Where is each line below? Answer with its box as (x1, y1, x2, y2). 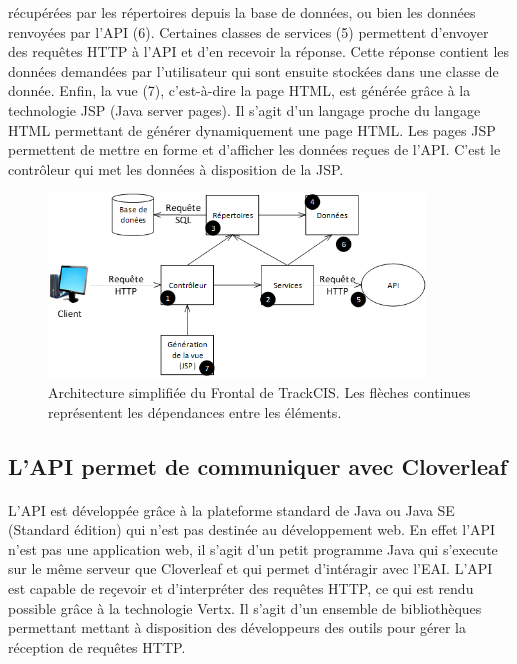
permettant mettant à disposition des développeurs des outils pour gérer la (8, 617, 466, 638)
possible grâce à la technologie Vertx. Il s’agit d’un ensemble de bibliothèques (8, 597, 482, 618)
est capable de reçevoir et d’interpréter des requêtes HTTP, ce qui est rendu (8, 577, 474, 598)
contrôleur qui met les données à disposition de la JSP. (8, 158, 344, 179)
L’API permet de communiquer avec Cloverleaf (8, 450, 508, 481)
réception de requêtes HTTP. (8, 636, 186, 657)
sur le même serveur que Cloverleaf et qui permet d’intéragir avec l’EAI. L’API (8, 558, 493, 579)
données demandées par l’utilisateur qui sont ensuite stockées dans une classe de (8, 60, 499, 81)
